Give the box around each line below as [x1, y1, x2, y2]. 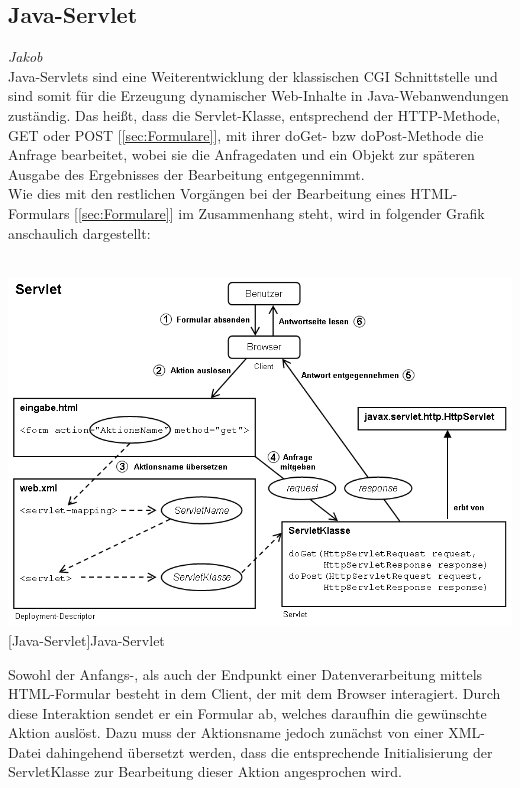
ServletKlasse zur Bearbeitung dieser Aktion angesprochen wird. [8, 761, 402, 782]
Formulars [8, 202, 70, 223]
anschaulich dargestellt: [8, 222, 151, 243]
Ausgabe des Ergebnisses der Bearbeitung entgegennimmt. [8, 163, 365, 184]
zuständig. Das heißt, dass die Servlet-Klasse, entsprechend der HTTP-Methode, [8, 104, 501, 125]
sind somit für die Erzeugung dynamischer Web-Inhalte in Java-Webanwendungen [8, 85, 509, 106]
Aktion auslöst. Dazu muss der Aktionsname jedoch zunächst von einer [8, 722, 444, 743]
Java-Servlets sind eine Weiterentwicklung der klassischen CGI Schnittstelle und [8, 65, 498, 86]
